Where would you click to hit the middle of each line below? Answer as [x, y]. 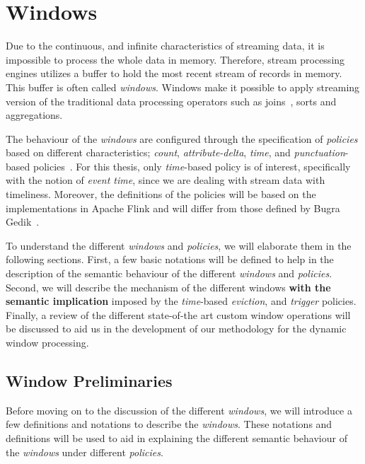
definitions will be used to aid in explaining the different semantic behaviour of [176, 437]
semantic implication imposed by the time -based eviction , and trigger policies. [181, 301]
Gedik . [23, 222]
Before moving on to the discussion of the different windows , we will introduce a [179, 410]
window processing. [47, 342]
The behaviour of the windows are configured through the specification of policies [182, 138]
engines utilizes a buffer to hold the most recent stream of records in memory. [174, 73]
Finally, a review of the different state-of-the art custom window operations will [178, 314]
